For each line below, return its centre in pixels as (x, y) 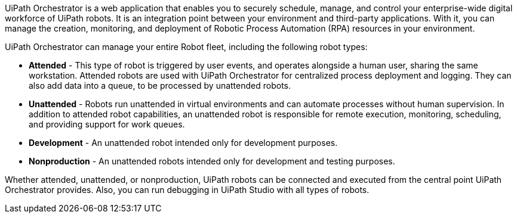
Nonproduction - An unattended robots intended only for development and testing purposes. (212, 161)
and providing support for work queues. (107, 124)
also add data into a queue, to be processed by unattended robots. (160, 85)
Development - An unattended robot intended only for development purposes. (183, 143)
